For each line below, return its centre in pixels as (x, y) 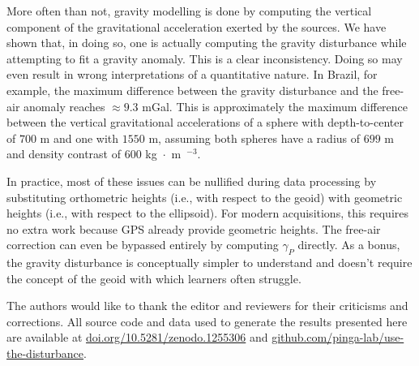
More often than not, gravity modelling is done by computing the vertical (189, 11)
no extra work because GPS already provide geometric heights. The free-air (194, 228)
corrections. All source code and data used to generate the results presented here (207, 321)
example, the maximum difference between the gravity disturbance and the (192, 90)
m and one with (79, 138)
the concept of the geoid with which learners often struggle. (154, 278)
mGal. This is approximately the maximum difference (275, 106)
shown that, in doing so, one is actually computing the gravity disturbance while (207, 43)
